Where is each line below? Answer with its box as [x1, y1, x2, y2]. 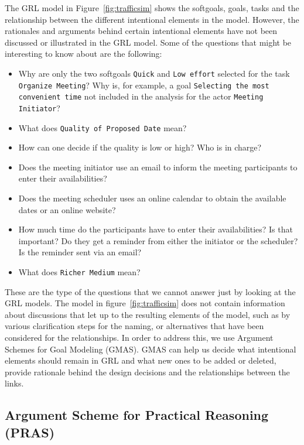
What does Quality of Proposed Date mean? [18, 121, 187, 133]
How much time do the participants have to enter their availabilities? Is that [18, 223, 293, 235]
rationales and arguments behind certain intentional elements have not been [5, 25, 278, 37]
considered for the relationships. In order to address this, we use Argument [5, 331, 274, 344]
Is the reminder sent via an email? [18, 246, 142, 258]
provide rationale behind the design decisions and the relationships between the [5, 365, 290, 378]
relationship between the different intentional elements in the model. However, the [5, 13, 299, 25]
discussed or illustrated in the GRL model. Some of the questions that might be [5, 36, 292, 48]
